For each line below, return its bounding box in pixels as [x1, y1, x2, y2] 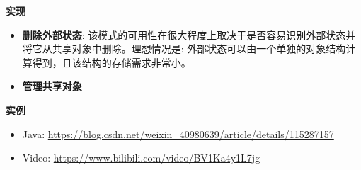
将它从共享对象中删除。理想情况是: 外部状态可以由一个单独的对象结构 [22, 41, 346, 56]
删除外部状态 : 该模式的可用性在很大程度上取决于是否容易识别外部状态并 [22, 27, 356, 42]
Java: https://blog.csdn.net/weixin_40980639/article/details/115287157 [22, 126, 334, 141]
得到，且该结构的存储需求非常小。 [32, 55, 191, 69]
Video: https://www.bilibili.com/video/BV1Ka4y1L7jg [22, 150, 260, 165]
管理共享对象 [22, 79, 82, 93]
